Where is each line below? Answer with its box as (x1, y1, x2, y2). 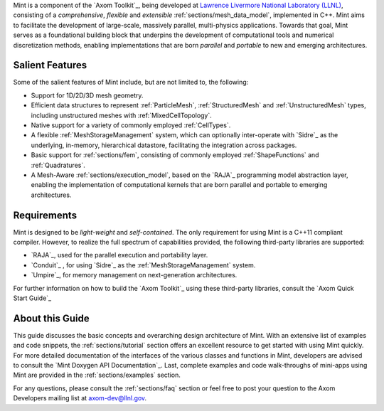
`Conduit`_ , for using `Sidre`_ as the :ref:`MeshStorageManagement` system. (31, 260, 256, 269)
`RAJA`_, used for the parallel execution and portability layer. (31, 251, 208, 260)
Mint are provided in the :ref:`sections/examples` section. (13, 370, 181, 380)
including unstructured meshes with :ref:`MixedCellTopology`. (31, 111, 213, 119)
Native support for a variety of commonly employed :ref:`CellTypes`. (31, 121, 231, 129)
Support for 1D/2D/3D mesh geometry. (31, 91, 144, 100)
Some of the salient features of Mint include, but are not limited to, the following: (13, 78, 249, 87)
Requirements (13, 209, 78, 221)
